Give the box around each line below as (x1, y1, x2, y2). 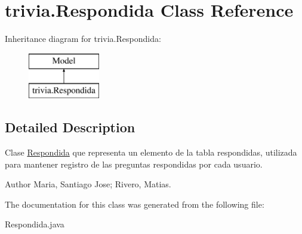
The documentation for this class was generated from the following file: (5, 197, 264, 210)
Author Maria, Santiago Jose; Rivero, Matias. (5, 178, 171, 190)
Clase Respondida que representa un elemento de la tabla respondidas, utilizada (5, 146, 297, 159)
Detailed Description (5, 118, 135, 136)
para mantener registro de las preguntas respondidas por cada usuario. (5, 157, 263, 170)
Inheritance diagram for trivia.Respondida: (5, 32, 161, 45)
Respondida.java (5, 218, 64, 230)
